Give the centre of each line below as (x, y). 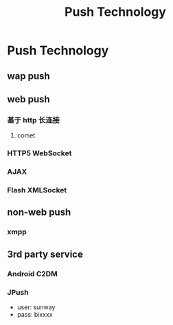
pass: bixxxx (35, 314)
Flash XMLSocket (37, 190)
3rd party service (45, 254)
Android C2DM (33, 273)
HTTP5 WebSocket (39, 153)
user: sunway (36, 307)
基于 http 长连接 (33, 120)
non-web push (39, 213)
